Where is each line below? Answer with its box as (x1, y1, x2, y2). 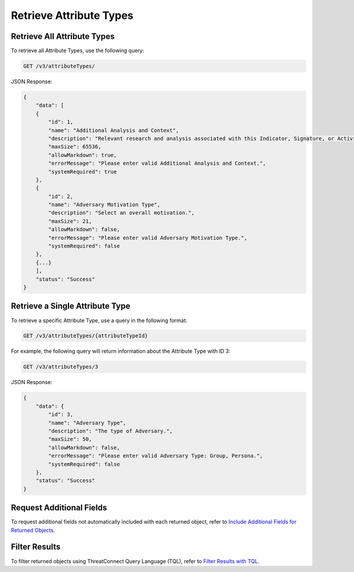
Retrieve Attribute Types (11, 9, 134, 22)
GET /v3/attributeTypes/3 (23, 363, 99, 370)
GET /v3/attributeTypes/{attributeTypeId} (23, 333, 148, 339)
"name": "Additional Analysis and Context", (48, 127, 179, 134)
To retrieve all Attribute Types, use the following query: (11, 47, 145, 54)
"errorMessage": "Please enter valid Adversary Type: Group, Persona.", (48, 453, 263, 459)
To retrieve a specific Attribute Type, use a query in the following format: (11, 317, 188, 324)
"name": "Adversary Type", (48, 420, 126, 426)
